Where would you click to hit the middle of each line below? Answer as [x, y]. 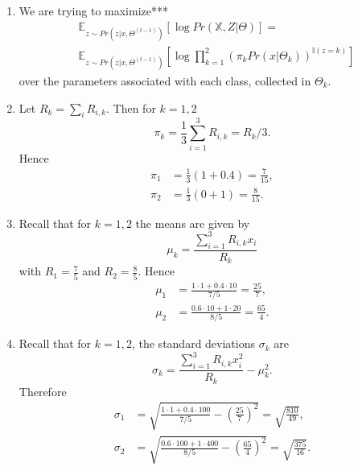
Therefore [43, 391]
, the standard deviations [193, 343]
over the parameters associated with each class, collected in [165, 81]
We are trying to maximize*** [93, 10]
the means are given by [193, 223]
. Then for [131, 107]
